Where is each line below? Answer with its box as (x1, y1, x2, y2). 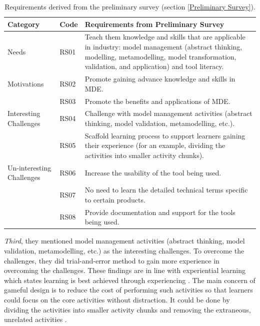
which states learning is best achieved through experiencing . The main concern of (4, 274, 255, 285)
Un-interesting (7, 162, 51, 172)
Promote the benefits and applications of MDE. (84, 95, 230, 106)
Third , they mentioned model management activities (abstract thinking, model (4, 235, 245, 246)
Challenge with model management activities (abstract (84, 108, 252, 118)
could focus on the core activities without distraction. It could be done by (4, 294, 230, 304)
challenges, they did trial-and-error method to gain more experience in (4, 255, 219, 265)
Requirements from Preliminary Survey (84, 18, 224, 29)
